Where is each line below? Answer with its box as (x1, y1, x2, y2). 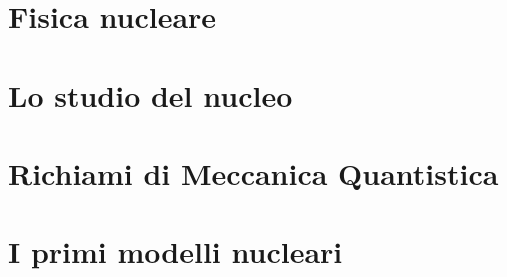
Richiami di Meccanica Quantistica (8, 152, 499, 193)
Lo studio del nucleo (8, 74, 293, 115)
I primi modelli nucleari (8, 231, 343, 272)
